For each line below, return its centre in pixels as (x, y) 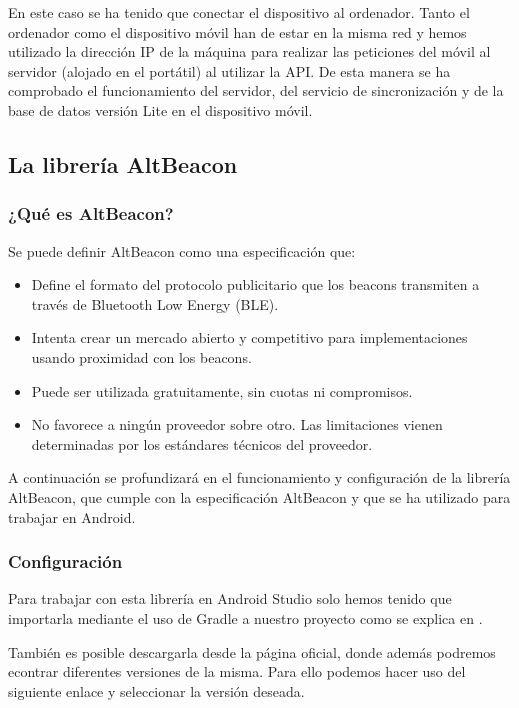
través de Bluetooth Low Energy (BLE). (155, 303)
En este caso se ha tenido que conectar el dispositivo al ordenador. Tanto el (239, 12)
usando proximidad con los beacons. (141, 356)
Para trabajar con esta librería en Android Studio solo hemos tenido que (230, 598)
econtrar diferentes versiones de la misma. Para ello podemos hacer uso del (237, 671)
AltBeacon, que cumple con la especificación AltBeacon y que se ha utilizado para (259, 496)
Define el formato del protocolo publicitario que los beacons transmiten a (255, 284)
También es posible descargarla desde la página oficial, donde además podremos (252, 651)
